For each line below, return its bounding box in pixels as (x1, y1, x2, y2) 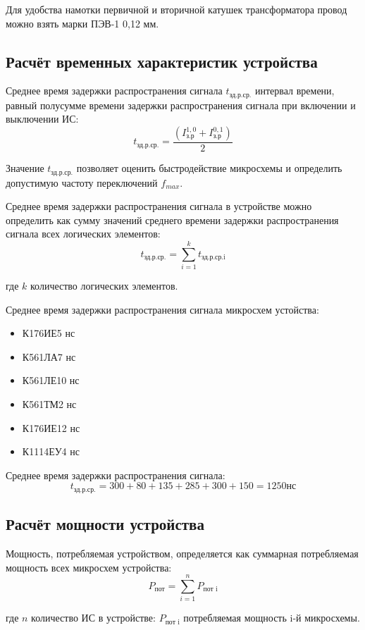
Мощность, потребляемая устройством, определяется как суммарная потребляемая (6, 546, 359, 561)
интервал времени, (254, 83, 335, 98)
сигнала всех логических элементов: (6, 226, 161, 241)
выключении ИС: (6, 111, 79, 126)
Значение (6, 161, 44, 175)
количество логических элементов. (30, 278, 178, 293)
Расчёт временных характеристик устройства (6, 50, 318, 72)
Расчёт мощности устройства (6, 513, 204, 535)
